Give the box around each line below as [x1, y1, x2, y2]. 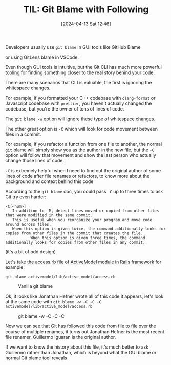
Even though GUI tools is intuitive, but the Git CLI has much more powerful [5, 64, 162, 70]
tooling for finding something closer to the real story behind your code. [5, 69, 155, 76]
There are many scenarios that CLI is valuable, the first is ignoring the [5, 79, 152, 85]
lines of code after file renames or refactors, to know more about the [5, 173, 150, 179]
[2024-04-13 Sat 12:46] [61, 21, 111, 27]
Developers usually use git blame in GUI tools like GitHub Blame [5, 44, 141, 50]
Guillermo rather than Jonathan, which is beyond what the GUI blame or [5, 349, 157, 355]
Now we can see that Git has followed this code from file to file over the [5, 323, 156, 329]
